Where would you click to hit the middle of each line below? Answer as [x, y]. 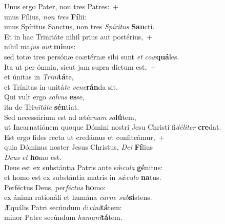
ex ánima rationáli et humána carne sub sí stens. [78, 197]
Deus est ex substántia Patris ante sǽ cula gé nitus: [84, 167]
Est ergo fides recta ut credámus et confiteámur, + [84, 137]
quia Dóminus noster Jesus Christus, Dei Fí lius [79, 147]
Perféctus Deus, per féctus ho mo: [55, 187]
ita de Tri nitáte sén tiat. [42, 106]
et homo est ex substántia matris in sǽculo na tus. [83, 177]
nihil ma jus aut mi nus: [40, 46]
